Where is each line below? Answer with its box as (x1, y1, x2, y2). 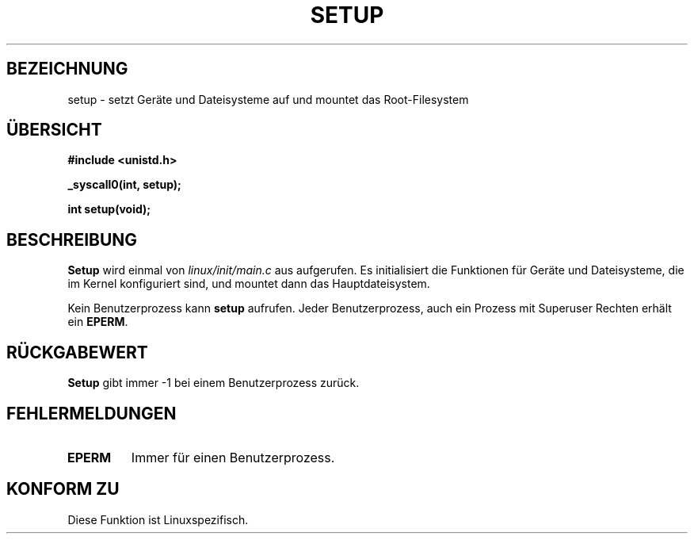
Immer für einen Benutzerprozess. (131, 449, 335, 465)
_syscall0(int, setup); (67, 178, 181, 192)
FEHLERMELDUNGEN (6, 403, 177, 423)
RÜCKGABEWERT (6, 342, 148, 362)
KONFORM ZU (6, 479, 120, 500)
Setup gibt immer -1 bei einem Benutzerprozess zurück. (67, 376, 360, 390)
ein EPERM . (67, 315, 128, 329)
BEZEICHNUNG (6, 59, 128, 79)
